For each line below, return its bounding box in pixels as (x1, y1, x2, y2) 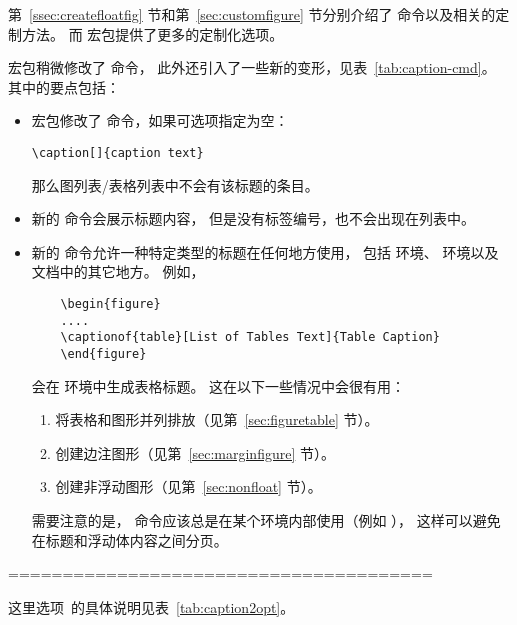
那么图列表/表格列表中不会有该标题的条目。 (31, 174, 319, 195)
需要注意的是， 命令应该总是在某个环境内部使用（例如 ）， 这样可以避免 (31, 510, 501, 530)
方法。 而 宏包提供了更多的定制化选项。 (21, 23, 284, 44)
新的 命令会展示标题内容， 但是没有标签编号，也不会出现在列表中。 (31, 208, 476, 229)
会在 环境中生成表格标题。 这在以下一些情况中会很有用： (31, 375, 406, 396)
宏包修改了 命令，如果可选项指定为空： (31, 110, 289, 131)
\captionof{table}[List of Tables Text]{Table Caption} (60, 330, 440, 345)
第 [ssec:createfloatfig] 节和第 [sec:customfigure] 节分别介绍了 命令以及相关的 (8, 4, 496, 24)
